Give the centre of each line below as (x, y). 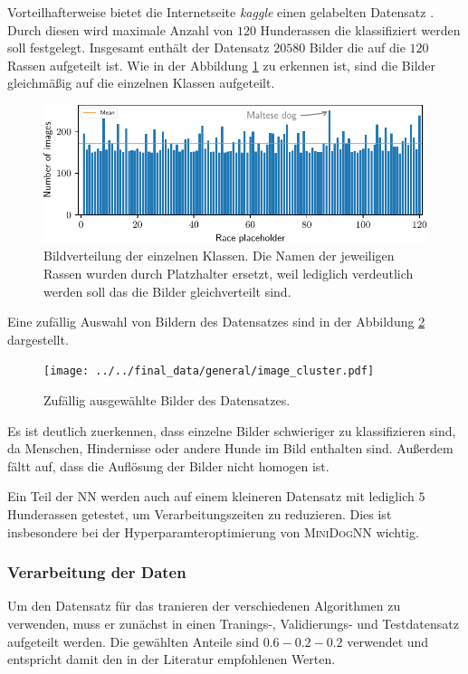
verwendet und (388, 641)
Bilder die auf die (357, 47)
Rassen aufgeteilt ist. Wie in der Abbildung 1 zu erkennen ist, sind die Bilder (222, 65)
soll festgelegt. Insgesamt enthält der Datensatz (138, 47)
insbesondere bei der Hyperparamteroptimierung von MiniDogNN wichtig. (213, 532)
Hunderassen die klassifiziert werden (360, 29)
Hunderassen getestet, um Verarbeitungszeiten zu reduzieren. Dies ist (200, 514)
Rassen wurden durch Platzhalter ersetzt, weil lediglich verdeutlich (229, 274)
